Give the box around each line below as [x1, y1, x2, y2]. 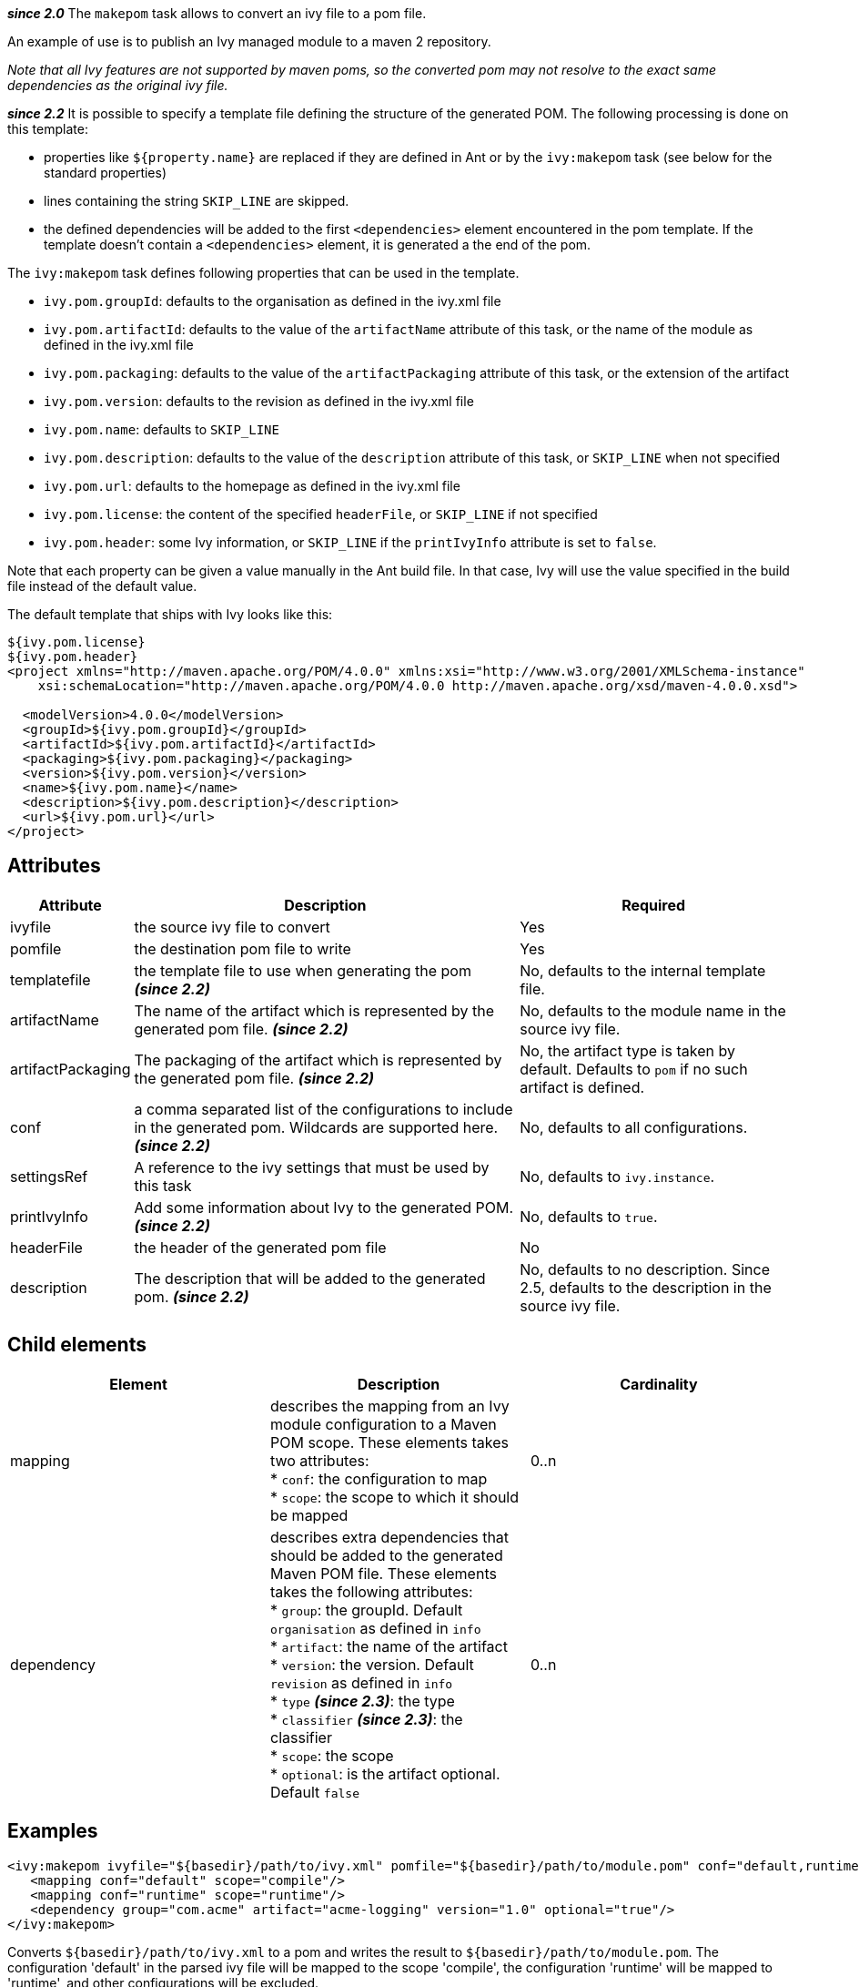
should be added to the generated [269, 1545, 503, 1564]
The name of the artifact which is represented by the [134, 1001, 495, 1020]
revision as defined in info [269, 1673, 453, 1692]
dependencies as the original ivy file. [7, 77, 228, 93]
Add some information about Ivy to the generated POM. [134, 1197, 514, 1217]
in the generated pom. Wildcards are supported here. [134, 1117, 499, 1136]
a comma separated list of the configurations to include [134, 1099, 513, 1118]
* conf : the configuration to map [269, 1469, 488, 1488]
